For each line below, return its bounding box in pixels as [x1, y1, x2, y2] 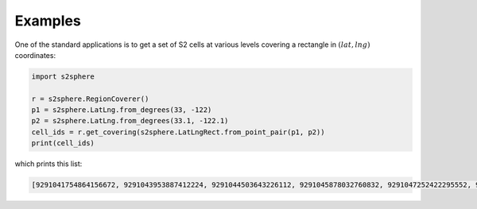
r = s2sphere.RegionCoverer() [31, 94, 149, 103]
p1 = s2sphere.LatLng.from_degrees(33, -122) [31, 106, 212, 114]
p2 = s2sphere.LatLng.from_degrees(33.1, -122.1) [31, 116, 229, 126]
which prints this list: [14, 159, 83, 168]
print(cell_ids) [31, 139, 95, 148]
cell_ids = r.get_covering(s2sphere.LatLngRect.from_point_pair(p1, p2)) [31, 127, 325, 137]
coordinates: [14, 50, 56, 60]
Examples [14, 12, 81, 29]
